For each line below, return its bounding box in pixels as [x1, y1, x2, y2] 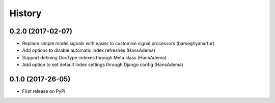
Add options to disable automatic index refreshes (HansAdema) [22, 47, 155, 53]
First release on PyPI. [22, 88, 67, 94]
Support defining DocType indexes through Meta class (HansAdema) [22, 54, 167, 60]
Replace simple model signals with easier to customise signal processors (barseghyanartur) [22, 41, 215, 47]
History [9, 8, 42, 19]
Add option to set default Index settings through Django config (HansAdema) [22, 61, 183, 68]
